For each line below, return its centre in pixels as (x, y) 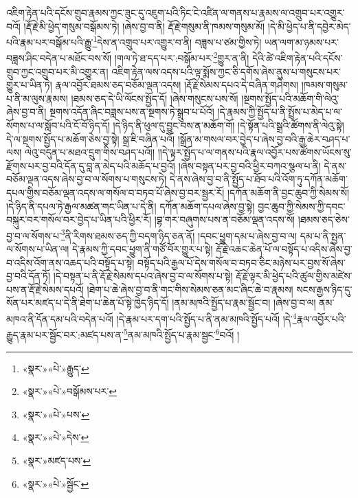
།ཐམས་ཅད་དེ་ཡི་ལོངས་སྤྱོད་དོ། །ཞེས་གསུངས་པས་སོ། (155, 98)
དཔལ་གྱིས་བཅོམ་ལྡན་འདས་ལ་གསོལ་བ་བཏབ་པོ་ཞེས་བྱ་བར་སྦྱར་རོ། (115, 193)
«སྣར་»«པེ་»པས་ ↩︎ (56, 414)
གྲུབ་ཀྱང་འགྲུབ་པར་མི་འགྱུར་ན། (57, 71)
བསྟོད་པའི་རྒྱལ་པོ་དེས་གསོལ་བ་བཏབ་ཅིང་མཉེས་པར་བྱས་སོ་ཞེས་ (242, 262)
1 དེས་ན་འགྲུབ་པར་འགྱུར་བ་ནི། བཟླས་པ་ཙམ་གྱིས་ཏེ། (177, 41)
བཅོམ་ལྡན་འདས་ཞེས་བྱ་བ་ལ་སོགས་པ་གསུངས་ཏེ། (87, 179)
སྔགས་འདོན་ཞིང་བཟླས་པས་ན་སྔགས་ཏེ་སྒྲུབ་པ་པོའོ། (132, 112)
